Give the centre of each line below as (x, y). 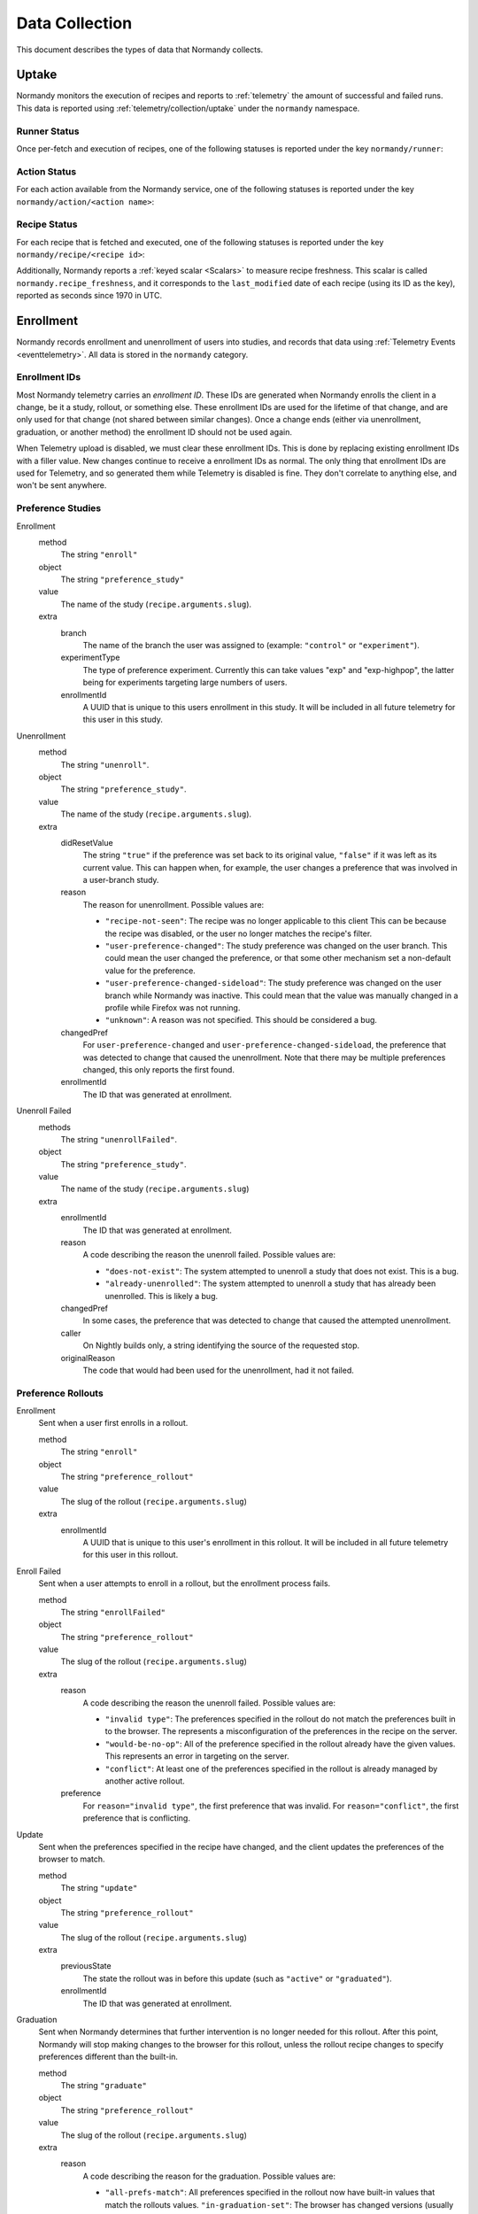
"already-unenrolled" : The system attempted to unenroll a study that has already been (270, 1283)
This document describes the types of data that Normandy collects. (140, 50)
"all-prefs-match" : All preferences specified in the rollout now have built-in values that (270, 2193)
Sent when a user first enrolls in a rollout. (113, 1423)
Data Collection (74, 23)
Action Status (46, 171)
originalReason (88, 1358)
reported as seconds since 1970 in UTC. (89, 296)
